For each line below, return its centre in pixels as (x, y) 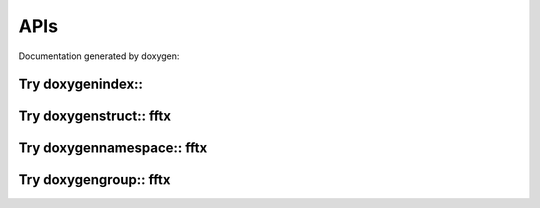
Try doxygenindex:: (81, 84)
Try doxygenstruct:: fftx (95, 116)
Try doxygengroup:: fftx (94, 180)
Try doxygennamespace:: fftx (113, 148)
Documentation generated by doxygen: (99, 56)
